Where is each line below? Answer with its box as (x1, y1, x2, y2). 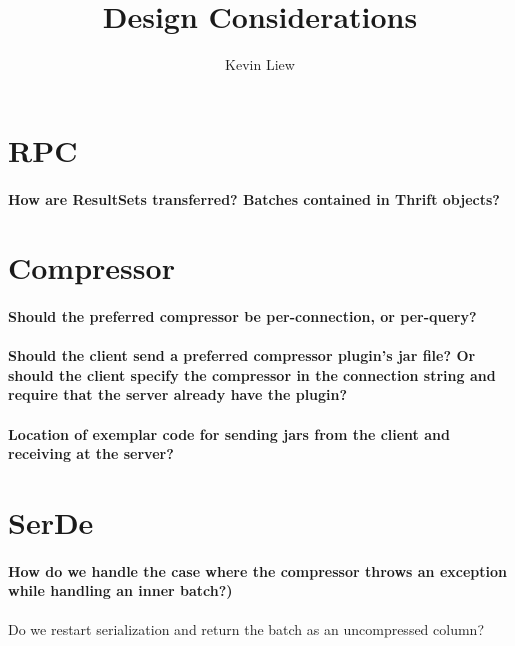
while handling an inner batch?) (8, 580, 233, 601)
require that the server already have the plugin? (8, 384, 348, 405)
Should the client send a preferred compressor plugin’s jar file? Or (8, 345, 476, 366)
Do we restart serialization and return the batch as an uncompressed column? (8, 618, 485, 639)
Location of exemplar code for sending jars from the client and (8, 423, 450, 444)
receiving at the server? (8, 443, 174, 464)
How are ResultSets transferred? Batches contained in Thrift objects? (8, 188, 500, 209)
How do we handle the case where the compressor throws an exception (8, 560, 507, 581)
